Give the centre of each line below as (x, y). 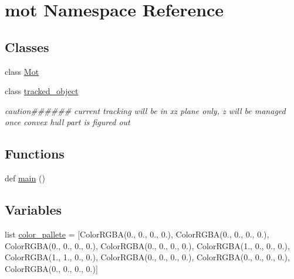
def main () (25, 178)
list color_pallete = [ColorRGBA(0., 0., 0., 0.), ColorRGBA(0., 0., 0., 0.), (137, 234)
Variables (33, 210)
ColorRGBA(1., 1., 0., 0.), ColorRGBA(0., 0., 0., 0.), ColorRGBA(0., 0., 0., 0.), (147, 257)
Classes (27, 46)
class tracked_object (42, 91)
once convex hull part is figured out (67, 122)
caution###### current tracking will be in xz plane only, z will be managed (145, 110)
